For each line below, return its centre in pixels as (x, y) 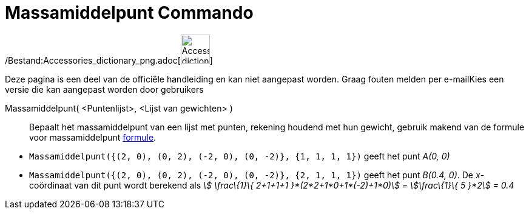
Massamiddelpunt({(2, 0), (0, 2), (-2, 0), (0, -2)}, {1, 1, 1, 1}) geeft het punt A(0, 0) (240, 156)
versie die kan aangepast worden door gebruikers (104, 89)
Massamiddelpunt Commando (129, 13)
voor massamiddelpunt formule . (93, 137)
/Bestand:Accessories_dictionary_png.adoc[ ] (109, 60)
